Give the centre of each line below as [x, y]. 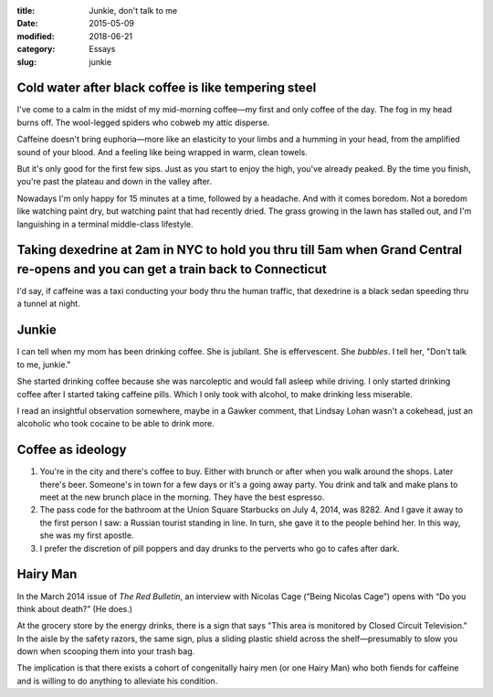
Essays [102, 49]
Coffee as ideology [72, 450]
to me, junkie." [44, 364]
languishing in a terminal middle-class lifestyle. [105, 224]
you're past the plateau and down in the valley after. [114, 182]
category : [36, 49]
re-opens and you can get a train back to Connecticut [172, 269]
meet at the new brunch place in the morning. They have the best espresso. [182, 497]
